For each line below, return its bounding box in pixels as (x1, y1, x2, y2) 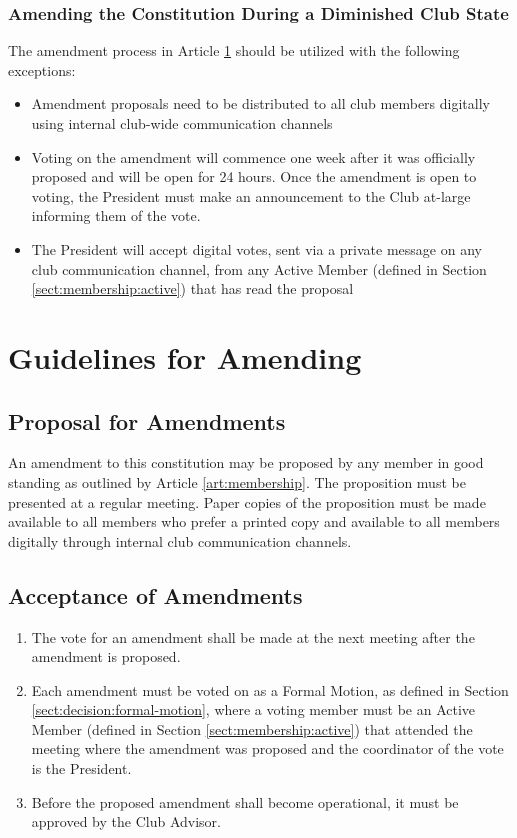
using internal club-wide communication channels (31, 113, 333, 133)
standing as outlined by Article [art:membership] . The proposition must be (8, 471, 466, 492)
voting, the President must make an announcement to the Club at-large (31, 185, 471, 206)
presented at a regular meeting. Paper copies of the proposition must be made (8, 491, 486, 512)
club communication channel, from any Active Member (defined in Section (31, 258, 487, 279)
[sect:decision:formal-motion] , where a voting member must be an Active (31, 699, 476, 720)
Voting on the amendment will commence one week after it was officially (31, 146, 476, 167)
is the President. (31, 758, 132, 779)
